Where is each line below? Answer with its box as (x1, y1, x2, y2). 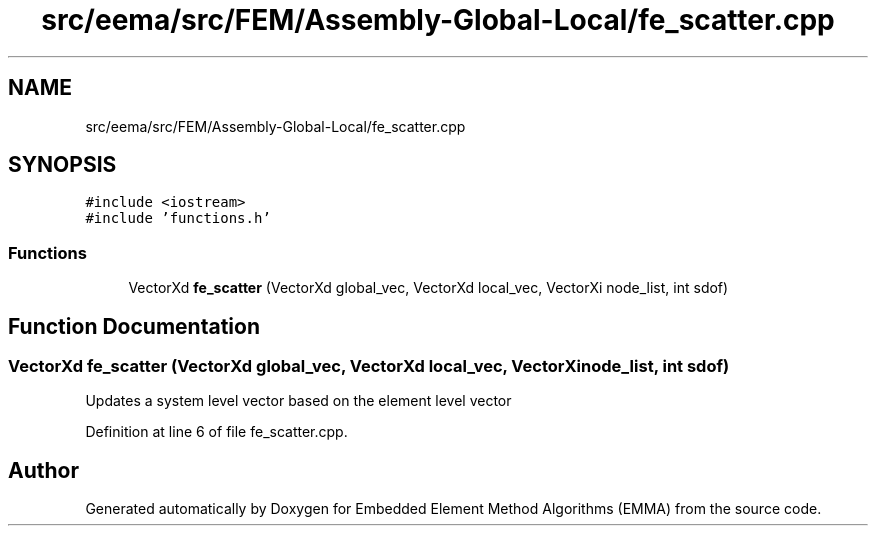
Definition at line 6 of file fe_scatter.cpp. (85, 423, 348, 441)
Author (8, 457, 79, 483)
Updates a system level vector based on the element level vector (85, 392, 512, 410)
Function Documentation (8, 313, 260, 339)
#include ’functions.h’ (85, 210, 271, 227)
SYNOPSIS (8, 152, 117, 178)
